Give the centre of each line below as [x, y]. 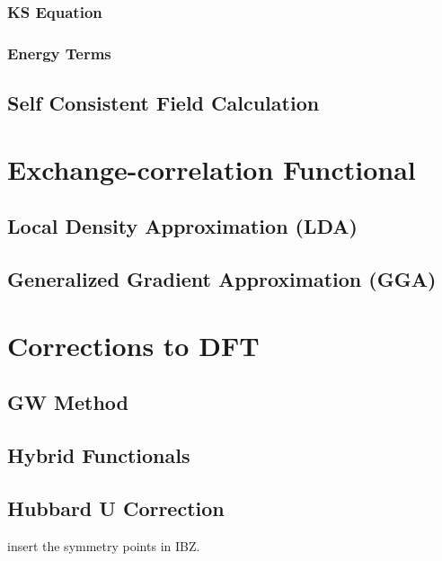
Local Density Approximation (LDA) [183, 226]
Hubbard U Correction [116, 508]
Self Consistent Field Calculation [164, 103]
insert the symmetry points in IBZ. [104, 545]
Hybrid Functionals [99, 454]
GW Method [68, 402]
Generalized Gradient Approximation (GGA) [222, 279]
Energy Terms [59, 53]
